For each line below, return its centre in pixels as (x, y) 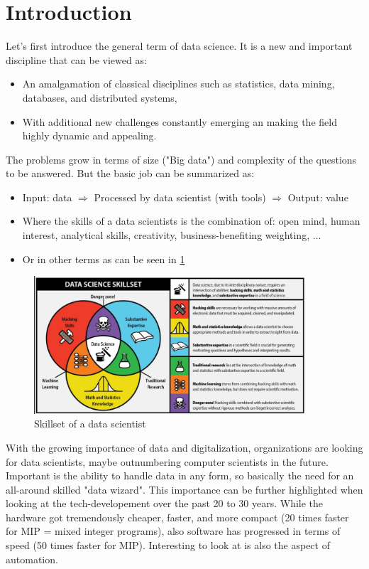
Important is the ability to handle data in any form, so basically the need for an (180, 475)
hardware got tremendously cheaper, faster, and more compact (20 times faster (177, 517)
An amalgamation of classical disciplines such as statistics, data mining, (178, 84)
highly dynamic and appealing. (89, 135)
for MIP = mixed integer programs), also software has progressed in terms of (173, 531)
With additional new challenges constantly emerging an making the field (180, 121)
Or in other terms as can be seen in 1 (104, 259)
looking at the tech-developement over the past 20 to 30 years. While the (165, 503)
